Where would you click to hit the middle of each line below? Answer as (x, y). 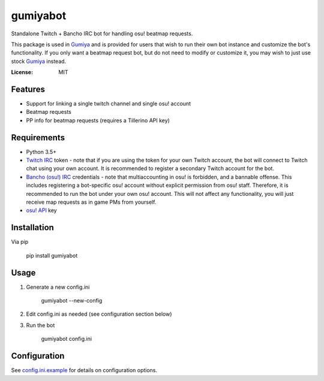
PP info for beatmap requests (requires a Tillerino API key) (98, 120)
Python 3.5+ (41, 152)
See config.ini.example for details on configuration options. (84, 370)
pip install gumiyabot (52, 255)
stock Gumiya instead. (39, 61)
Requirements (38, 137)
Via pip (20, 242)
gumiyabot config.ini (67, 339)
